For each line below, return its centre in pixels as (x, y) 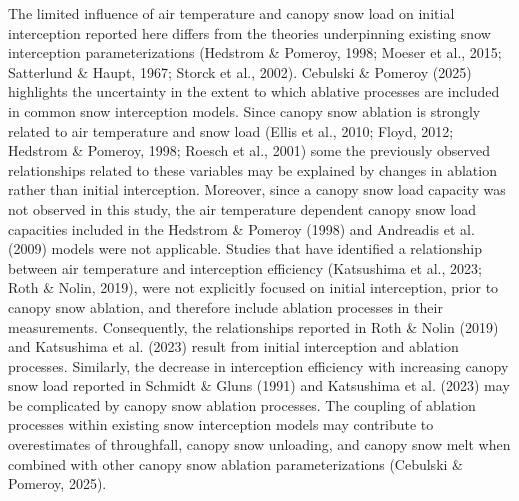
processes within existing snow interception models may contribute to (221, 424)
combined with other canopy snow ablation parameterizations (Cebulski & (235, 463)
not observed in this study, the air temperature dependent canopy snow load (242, 208)
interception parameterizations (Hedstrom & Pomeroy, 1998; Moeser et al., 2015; (255, 52)
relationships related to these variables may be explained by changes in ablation (252, 169)
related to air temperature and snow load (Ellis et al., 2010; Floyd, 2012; (231, 130)
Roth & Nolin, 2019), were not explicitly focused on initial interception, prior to (253, 287)
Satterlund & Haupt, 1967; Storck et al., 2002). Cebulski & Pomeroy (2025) (240, 71)
